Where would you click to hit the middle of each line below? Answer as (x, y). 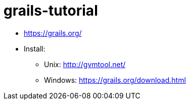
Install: (35, 48)
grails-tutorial (51, 11)
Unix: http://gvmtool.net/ (85, 64)
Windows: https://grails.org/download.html (115, 80)
